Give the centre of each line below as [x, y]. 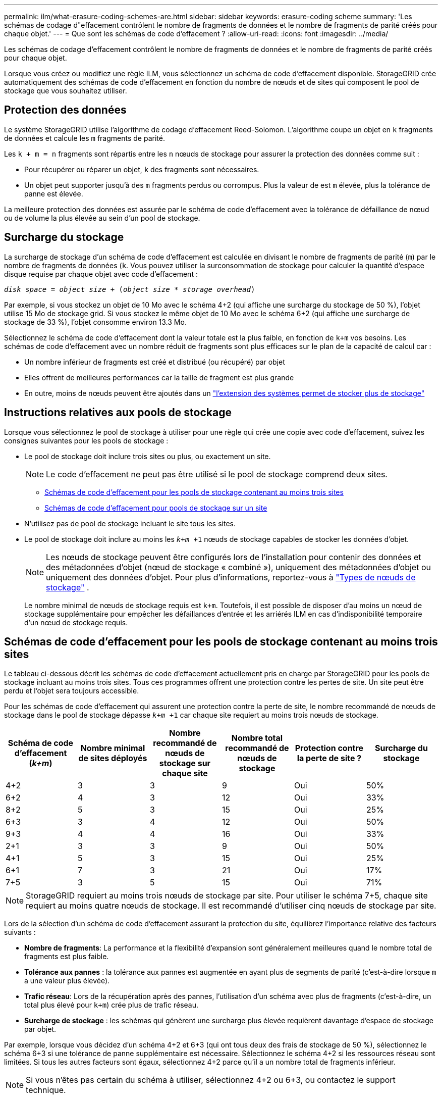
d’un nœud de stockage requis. [76, 622]
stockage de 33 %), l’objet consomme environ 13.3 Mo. [95, 322]
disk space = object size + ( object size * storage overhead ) [130, 289]
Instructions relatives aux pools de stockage [118, 413]
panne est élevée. [54, 193]
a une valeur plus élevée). [67, 981]
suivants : [20, 932]
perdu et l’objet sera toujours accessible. [72, 691]
